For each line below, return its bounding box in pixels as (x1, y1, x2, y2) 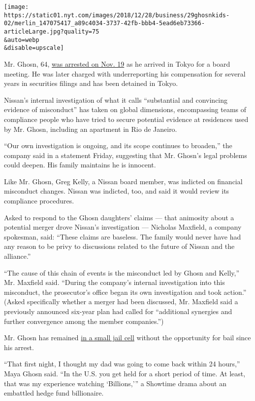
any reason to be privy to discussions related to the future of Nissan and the (4, 241, 235, 251)
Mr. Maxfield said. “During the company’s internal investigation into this (4, 277, 225, 287)
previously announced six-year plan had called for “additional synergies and (4, 306, 232, 316)
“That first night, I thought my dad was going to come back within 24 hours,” (4, 359, 240, 369)
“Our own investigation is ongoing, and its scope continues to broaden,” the (4, 140, 232, 151)
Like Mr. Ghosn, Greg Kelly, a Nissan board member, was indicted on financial (4, 176, 243, 186)
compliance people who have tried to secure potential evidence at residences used (4, 114, 249, 124)
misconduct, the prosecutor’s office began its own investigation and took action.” (4, 286, 247, 297)
